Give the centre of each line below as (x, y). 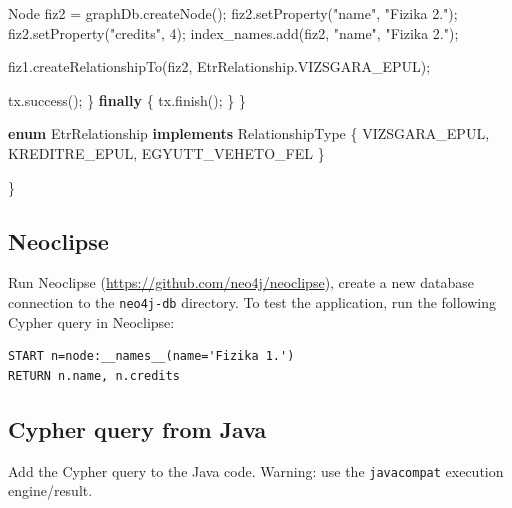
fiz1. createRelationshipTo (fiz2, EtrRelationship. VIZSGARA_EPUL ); (219, 66)
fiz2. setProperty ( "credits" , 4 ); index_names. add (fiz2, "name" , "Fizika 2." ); (233, 32)
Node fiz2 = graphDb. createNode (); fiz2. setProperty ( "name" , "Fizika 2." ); (233, 13)
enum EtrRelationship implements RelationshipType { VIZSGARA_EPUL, (249, 133)
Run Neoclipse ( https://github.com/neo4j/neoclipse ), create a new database (241, 282)
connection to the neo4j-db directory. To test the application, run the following (252, 301)
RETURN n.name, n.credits (94, 375)
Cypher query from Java (137, 428)
